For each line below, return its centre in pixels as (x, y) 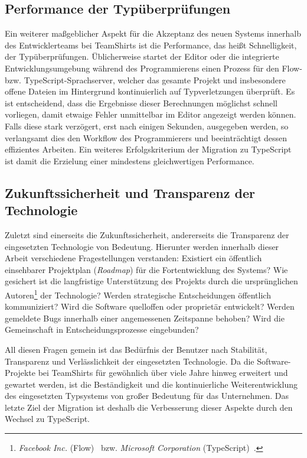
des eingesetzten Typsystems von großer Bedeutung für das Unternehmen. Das (147, 396)
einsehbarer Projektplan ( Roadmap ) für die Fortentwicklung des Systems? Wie (146, 269)
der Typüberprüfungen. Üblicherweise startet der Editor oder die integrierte (142, 56)
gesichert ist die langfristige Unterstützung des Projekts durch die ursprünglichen (151, 281)
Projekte (20, 373)
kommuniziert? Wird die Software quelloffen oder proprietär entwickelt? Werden (150, 306)
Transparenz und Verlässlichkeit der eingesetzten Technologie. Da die (130, 361)
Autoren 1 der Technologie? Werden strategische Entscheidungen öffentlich (138, 294)
